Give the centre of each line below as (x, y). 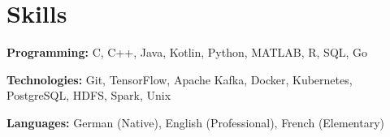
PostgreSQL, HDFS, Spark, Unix (89, 95)
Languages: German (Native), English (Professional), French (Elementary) (196, 122)
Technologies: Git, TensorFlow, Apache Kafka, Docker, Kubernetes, (180, 79)
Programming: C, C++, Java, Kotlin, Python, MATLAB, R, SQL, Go (187, 52)
